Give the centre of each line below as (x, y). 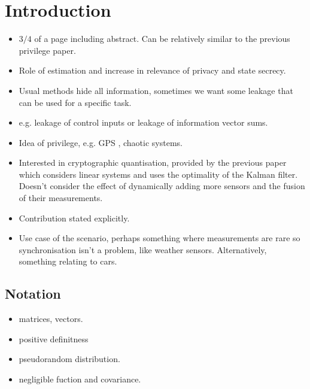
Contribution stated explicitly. (74, 218)
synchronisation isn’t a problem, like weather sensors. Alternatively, (143, 249)
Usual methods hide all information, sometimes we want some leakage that (156, 90)
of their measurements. (61, 198)
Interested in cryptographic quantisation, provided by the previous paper (153, 162)
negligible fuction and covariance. (80, 379)
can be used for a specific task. (75, 102)
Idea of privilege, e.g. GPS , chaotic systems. (101, 142)
